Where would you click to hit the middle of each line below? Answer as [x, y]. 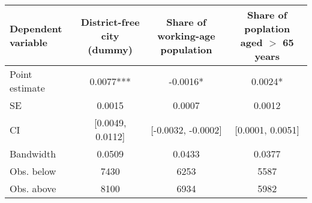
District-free [110, 22]
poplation [267, 28]
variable [29, 42]
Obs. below [33, 171]
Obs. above [33, 188]
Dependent [36, 28]
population [186, 49]
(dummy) [110, 49]
